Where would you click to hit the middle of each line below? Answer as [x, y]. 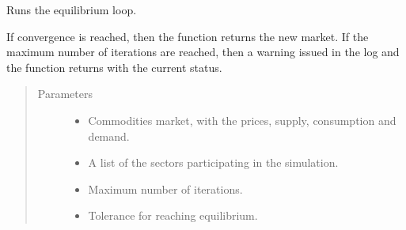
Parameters [65, 94]
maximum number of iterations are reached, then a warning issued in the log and [203, 52]
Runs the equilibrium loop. [72, 9]
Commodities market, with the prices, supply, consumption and [242, 120]
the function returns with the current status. [114, 67]
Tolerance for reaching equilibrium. [173, 215]
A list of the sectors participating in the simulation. [213, 162]
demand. [109, 136]
